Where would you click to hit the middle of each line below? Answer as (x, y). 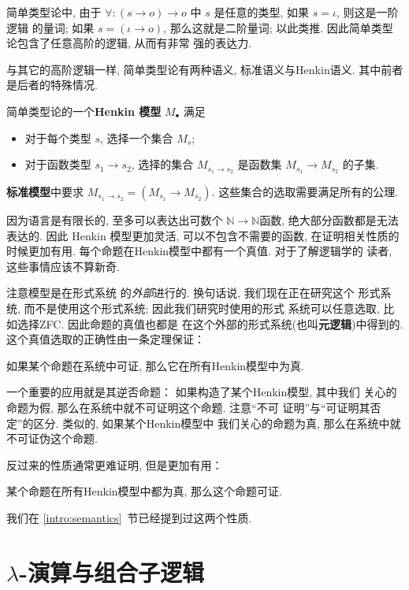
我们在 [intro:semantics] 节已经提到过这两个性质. (129, 517)
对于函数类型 (58, 164)
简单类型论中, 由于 (54, 12)
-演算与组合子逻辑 (112, 571)
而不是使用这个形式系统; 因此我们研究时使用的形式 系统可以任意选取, (202, 308)
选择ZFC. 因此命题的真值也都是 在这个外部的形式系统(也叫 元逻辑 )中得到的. (210, 323)
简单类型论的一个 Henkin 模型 (84, 111)
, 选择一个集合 (137, 137)
